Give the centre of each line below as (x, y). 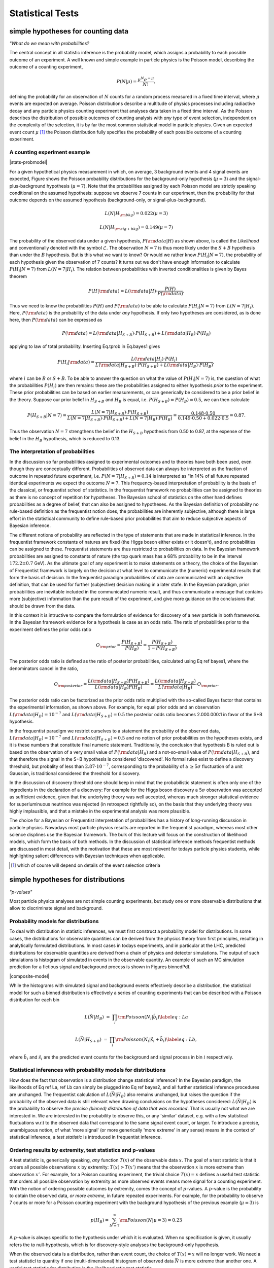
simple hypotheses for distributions (67, 880)
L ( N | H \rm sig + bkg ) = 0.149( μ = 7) (136, 228)
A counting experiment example (50, 152)
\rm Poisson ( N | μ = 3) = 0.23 (151, 1220)
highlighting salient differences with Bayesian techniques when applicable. (87, 856)
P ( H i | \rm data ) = (76, 363)
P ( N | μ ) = (127, 82)
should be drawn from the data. (42, 606)
